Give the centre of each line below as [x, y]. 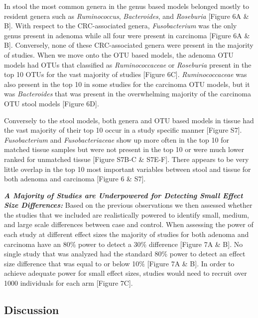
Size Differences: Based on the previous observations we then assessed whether [128, 205]
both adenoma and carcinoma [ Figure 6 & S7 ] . [75, 179]
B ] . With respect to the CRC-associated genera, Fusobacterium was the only [121, 26]
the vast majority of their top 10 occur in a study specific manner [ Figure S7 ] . [123, 130]
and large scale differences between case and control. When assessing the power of [129, 224]
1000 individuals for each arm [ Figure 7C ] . [68, 283]
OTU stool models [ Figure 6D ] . [52, 103]
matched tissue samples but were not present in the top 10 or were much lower [124, 149]
